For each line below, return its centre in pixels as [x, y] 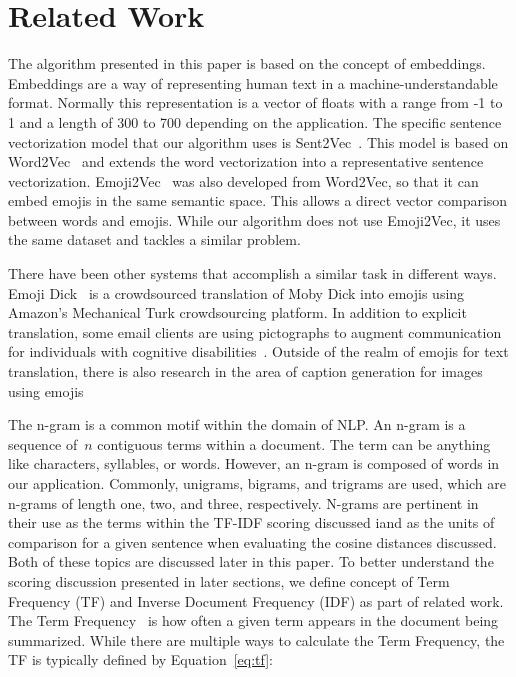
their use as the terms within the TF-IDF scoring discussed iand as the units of [251, 522]
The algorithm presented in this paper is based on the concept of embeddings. [247, 63]
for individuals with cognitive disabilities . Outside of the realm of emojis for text [258, 351]
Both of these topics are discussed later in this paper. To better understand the [251, 561]
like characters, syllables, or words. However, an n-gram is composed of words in [254, 463]
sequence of [43, 443]
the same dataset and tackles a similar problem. [154, 239]
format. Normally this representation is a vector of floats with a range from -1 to [255, 102]
